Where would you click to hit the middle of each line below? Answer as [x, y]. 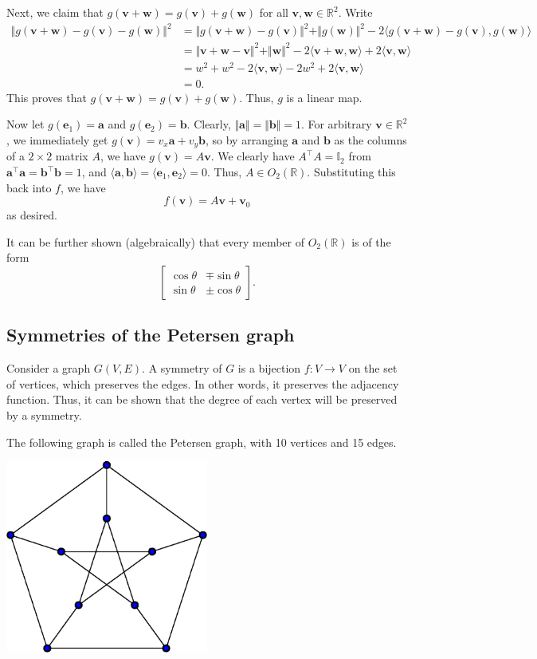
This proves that [47, 97]
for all [274, 12]
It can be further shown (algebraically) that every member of [155, 241]
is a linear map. [324, 97]
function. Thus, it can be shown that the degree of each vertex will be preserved [202, 399]
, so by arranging [247, 139]
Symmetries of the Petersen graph [151, 335]
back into [29, 187]
